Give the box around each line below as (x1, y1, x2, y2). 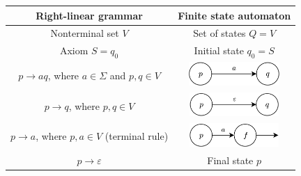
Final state (207, 152, 254, 167)
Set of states (193, 26, 246, 40)
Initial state (194, 43, 244, 58)
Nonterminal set (50, 26, 119, 40)
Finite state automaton (178, 8, 291, 22)
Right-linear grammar (36, 8, 143, 22)
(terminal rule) (105, 129, 169, 143)
